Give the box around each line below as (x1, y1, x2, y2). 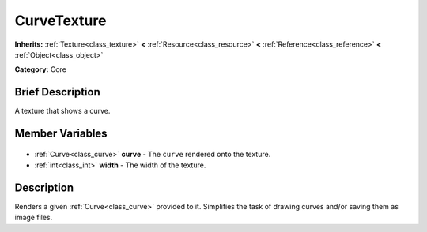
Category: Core (14, 65, 67, 74)
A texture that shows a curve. (14, 107, 111, 116)
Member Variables (14, 127, 108, 140)
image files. (14, 213, 53, 223)
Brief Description (14, 85, 100, 99)
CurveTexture (14, 12, 107, 29)
